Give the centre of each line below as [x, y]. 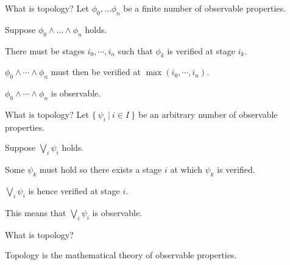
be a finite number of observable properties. [205, 8]
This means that [36, 212]
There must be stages [45, 50]
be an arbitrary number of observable [208, 114]
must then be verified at [96, 72]
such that [135, 50]
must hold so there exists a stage [101, 169]
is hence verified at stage [74, 190]
